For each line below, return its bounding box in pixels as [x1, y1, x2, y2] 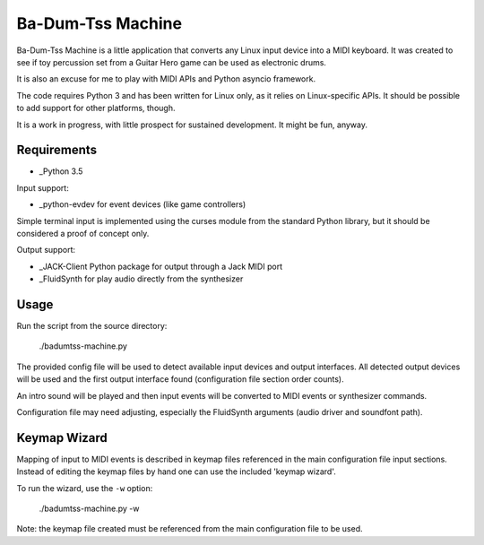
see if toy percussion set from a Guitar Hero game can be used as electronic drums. [16, 56, 327, 67]
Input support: [16, 182, 69, 193]
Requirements [16, 143, 98, 158]
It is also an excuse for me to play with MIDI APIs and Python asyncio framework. [16, 74, 316, 84]
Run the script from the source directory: [16, 321, 168, 332]
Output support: [16, 245, 76, 255]
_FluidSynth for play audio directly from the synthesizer [39, 273, 244, 284]
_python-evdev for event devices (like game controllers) [39, 199, 246, 210]
